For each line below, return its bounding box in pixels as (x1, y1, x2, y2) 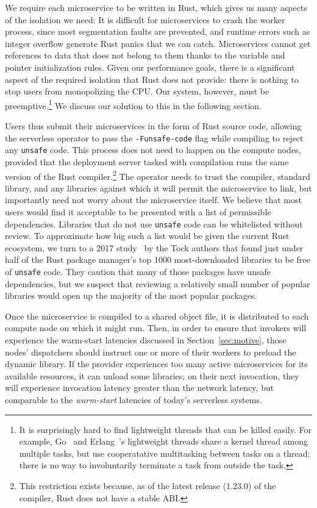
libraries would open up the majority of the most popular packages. (5, 289, 257, 302)
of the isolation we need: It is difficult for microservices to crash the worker (5, 13, 285, 26)
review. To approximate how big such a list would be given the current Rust (5, 229, 290, 242)
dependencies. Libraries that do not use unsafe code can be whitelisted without (5, 217, 303, 230)
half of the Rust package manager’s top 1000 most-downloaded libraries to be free (5, 253, 310, 266)
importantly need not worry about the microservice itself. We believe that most (5, 193, 302, 206)
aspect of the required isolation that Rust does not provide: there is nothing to (5, 73, 299, 85)
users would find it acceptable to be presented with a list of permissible (5, 205, 271, 218)
